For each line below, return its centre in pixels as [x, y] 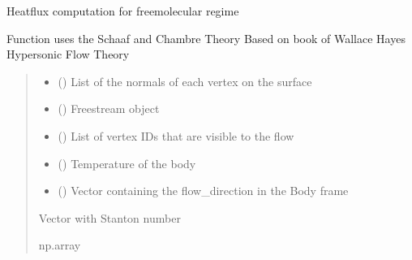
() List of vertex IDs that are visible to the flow [176, 135]
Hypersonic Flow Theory [68, 54]
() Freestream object [109, 108]
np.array [60, 245]
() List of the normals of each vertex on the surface [185, 81]
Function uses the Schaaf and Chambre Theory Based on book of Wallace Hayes [206, 38]
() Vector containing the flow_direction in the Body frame [203, 191]
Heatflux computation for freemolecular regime [123, 11]
